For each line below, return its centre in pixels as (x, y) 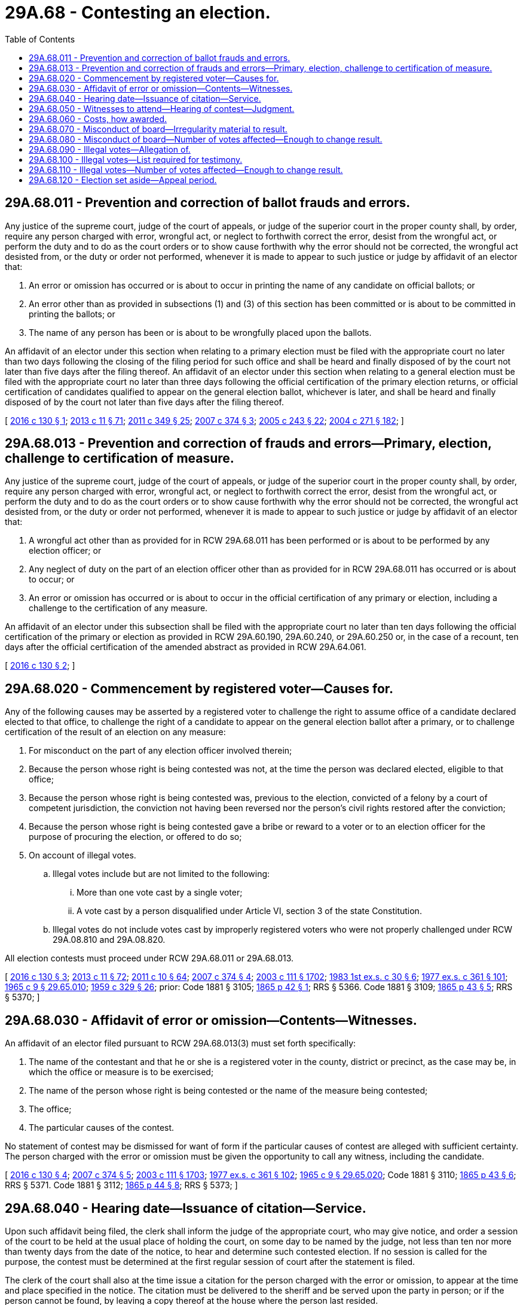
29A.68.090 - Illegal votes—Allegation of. (110, 149)
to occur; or (52, 579)
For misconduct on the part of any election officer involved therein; (160, 751)
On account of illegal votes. (82, 855)
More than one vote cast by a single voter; (160, 893)
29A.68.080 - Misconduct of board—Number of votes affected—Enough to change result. (206, 139)
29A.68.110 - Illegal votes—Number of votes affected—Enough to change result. (186, 169)
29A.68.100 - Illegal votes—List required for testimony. (136, 159)
